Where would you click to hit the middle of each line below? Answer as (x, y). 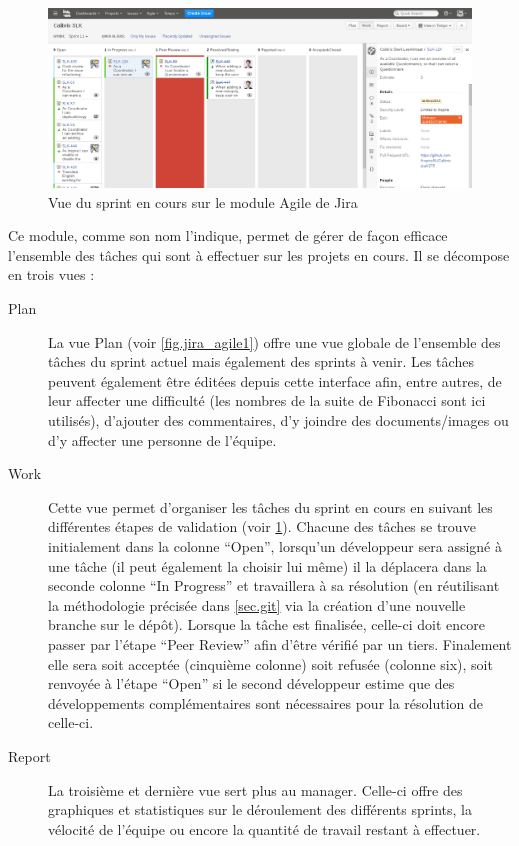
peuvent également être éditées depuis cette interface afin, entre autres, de (275, 380)
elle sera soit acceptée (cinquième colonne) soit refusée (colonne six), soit (270, 663)
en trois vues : (51, 274)
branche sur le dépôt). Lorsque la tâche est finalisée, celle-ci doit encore (266, 624)
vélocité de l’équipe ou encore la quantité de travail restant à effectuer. (264, 828)
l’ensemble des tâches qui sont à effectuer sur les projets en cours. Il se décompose (259, 254)
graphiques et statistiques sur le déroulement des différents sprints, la (260, 809)
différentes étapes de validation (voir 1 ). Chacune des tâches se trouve (262, 526)
